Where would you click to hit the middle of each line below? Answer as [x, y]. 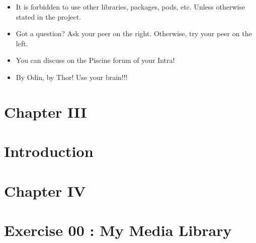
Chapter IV [45, 190]
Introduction [49, 151]
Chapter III [46, 111]
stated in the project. [49, 16]
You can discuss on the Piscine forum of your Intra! [95, 60]
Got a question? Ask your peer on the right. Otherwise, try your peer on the [134, 33]
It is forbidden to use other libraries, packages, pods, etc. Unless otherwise [131, 7]
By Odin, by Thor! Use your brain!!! [72, 77]
